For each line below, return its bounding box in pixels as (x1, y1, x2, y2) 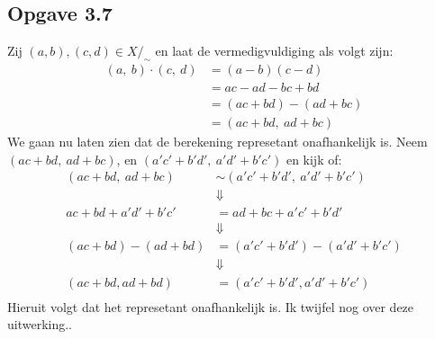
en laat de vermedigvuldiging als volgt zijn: (155, 41, 394, 60)
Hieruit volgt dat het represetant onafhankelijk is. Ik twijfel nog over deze (7, 297, 414, 316)
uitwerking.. (7, 315, 73, 334)
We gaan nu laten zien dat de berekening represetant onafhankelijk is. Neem (7, 132, 428, 151)
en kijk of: (285, 149, 342, 168)
